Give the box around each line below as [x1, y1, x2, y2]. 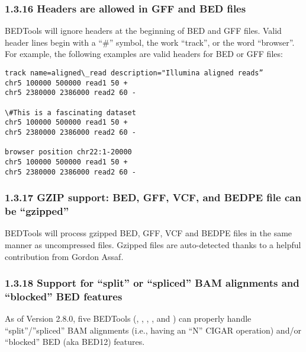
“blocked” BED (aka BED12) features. [5, 335, 145, 348]
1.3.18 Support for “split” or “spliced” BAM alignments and [5, 275, 299, 290]
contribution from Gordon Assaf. [5, 250, 124, 262]
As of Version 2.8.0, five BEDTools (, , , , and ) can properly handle [5, 312, 252, 325]
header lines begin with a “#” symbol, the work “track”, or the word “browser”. [5, 36, 295, 48]
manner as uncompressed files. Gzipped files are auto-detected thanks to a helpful [5, 238, 301, 250]
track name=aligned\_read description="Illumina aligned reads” [5, 69, 263, 77]
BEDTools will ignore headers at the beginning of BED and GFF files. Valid [5, 24, 282, 37]
